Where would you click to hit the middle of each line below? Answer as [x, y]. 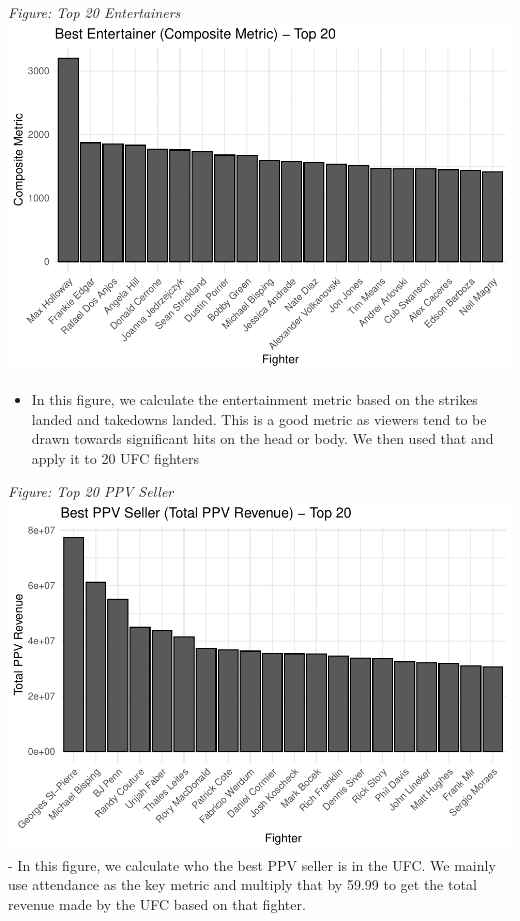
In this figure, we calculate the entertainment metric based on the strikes [254, 399]
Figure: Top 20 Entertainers [94, 12]
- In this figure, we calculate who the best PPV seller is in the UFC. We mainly [252, 864]
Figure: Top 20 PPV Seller [91, 491]
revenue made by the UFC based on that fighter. [157, 903]
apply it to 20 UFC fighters [115, 457]
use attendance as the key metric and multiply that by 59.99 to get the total [242, 884]
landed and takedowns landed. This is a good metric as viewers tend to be [259, 418]
